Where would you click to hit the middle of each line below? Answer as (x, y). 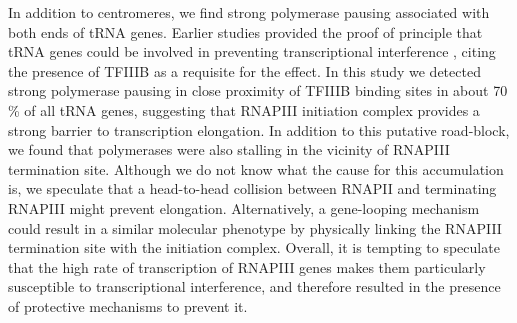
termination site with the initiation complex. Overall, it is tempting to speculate (254, 247)
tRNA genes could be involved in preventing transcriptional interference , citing (252, 51)
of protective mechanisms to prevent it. (128, 305)
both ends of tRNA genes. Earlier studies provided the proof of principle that (245, 31)
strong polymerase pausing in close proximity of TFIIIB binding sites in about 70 (258, 90)
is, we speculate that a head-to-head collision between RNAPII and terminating (252, 188)
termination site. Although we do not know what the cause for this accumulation (256, 168)
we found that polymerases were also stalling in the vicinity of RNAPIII (229, 149)
